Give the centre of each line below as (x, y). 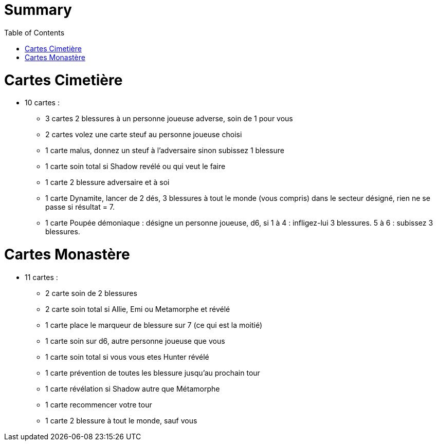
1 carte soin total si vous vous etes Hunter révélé (127, 357)
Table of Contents (34, 32)
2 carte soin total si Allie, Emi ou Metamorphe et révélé (138, 309)
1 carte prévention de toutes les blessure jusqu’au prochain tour (153, 373)
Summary (38, 10)
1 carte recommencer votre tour (99, 404)
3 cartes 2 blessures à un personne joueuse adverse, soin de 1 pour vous (169, 119)
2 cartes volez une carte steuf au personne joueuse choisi (144, 135)
